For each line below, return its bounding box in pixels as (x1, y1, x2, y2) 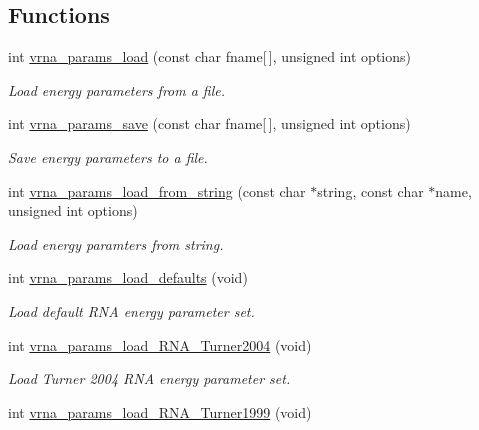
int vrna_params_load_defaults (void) (8, 267, 248, 288)
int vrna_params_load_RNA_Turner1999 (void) (8, 401, 312, 422)
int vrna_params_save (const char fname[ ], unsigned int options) (8, 113, 411, 134)
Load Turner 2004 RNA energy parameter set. (8, 368, 291, 389)
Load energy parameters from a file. (8, 79, 226, 100)
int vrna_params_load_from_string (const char (8, 180, 306, 201)
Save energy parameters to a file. (8, 146, 208, 167)
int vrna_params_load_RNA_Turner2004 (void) (8, 334, 312, 355)
